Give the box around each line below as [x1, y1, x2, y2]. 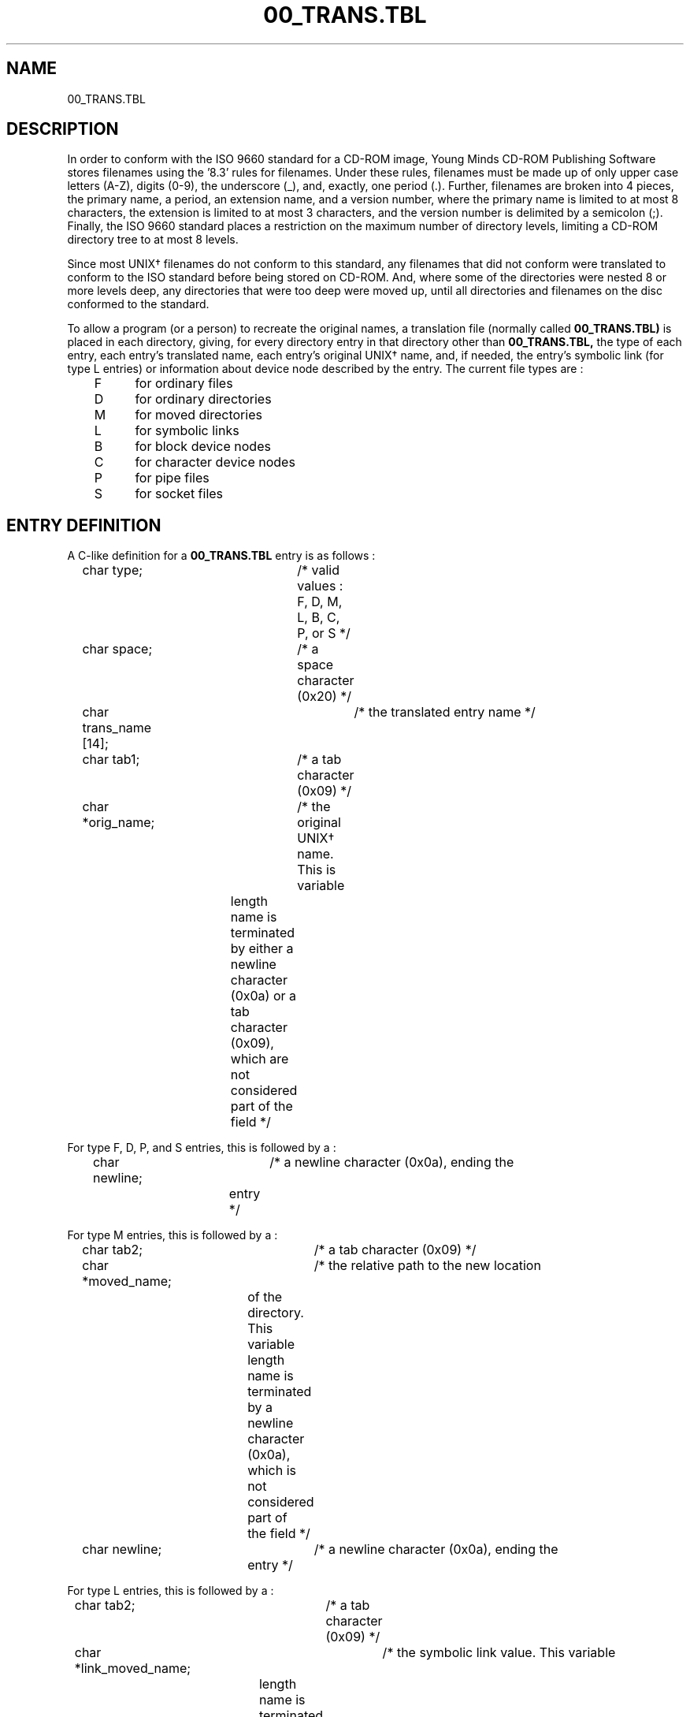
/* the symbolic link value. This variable [382, 1644, 616, 1661]
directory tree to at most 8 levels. [67, 233, 239, 247]
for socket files [135, 486, 224, 502]
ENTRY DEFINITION [6, 515, 161, 535]
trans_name [82, 720, 152, 736]
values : [297, 578, 343, 594]
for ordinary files [135, 375, 233, 392]
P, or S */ [297, 625, 351, 642]
